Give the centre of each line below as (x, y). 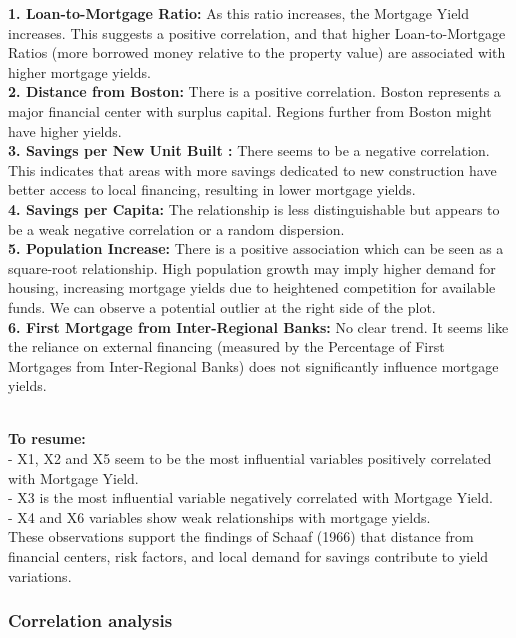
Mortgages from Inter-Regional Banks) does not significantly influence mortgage (253, 365)
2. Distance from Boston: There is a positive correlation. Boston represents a (254, 91)
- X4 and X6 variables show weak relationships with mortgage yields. (219, 516)
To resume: (47, 438)
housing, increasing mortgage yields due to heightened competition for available (252, 287)
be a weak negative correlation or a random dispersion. (176, 228)
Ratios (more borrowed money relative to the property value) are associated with (257, 52)
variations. (40, 575)
